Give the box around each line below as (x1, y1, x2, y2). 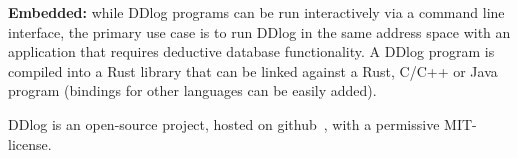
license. (8, 133, 52, 154)
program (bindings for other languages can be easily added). (8, 80, 377, 101)
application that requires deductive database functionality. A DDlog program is (8, 41, 495, 62)
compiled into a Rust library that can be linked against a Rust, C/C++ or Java (8, 60, 498, 81)
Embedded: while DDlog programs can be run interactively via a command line (8, 2, 505, 22)
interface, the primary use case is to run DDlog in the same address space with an (8, 21, 511, 42)
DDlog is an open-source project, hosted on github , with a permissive (8, 113, 440, 134)
